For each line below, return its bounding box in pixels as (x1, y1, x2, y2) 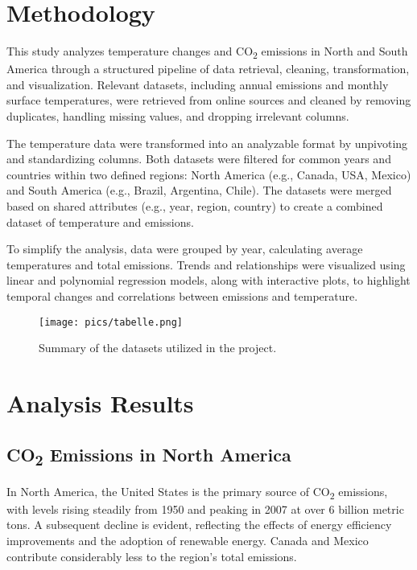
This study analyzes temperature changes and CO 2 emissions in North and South (6, 43, 408, 61)
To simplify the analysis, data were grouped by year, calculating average (6, 240, 363, 257)
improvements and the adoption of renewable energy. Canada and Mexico (6, 532, 369, 548)
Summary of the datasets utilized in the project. (39, 339, 277, 356)
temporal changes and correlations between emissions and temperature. (6, 287, 358, 304)
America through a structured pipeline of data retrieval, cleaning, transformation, (6, 60, 410, 77)
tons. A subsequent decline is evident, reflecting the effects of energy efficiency (6, 516, 392, 533)
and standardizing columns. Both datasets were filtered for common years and (6, 150, 391, 167)
